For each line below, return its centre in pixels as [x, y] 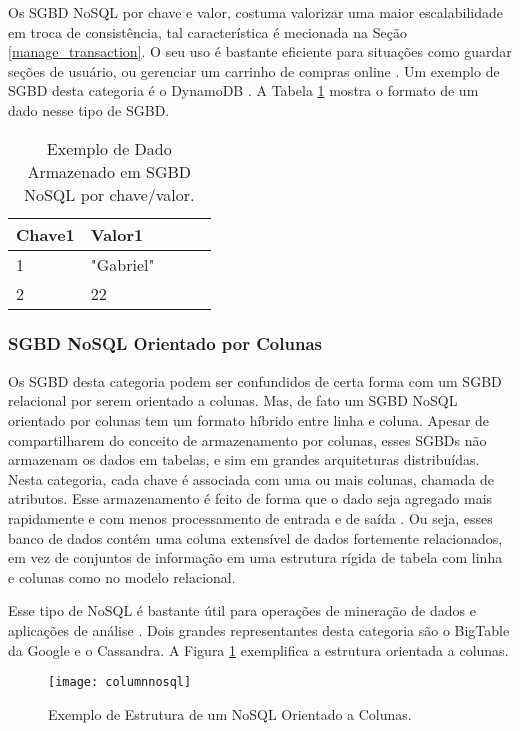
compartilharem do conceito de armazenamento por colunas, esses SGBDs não [247, 439]
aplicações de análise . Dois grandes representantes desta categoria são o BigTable [259, 629]
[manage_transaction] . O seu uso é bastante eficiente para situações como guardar [260, 51]
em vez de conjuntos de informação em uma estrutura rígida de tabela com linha [255, 557]
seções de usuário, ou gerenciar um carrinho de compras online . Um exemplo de [254, 70]
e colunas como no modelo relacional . [122, 576]
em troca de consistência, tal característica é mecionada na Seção [207, 31]
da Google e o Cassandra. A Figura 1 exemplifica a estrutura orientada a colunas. [258, 649]
